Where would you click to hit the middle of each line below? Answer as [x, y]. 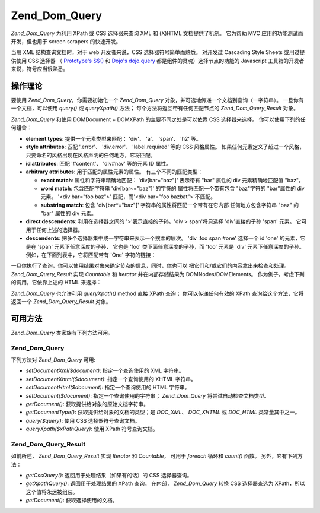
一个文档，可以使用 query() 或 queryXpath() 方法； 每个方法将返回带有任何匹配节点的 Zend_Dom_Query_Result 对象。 [155, 108]
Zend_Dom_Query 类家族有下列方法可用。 [62, 332]
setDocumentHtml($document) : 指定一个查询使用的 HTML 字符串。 [108, 387]
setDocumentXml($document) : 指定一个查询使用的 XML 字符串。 [105, 370]
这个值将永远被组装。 [52, 492]
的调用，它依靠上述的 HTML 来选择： [56, 283]
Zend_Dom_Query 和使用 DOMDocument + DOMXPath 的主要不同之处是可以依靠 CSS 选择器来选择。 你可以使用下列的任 [158, 119]
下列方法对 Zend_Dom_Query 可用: [53, 360]
